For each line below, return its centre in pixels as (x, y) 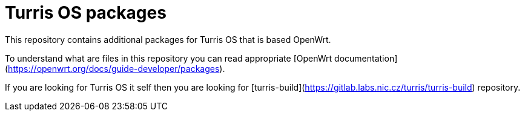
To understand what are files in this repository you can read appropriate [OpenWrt (169, 58)
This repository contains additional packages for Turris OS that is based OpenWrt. (168, 39)
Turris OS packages (86, 13)
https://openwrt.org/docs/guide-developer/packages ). (117, 68)
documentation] (366, 58)
